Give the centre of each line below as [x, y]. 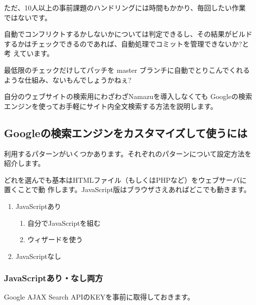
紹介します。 [24, 163]
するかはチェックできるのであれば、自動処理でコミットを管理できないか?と [127, 43]
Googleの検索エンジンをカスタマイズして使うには [126, 132]
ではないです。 [28, 17]
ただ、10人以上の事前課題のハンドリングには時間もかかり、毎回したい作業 [125, 7]
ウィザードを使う [55, 239]
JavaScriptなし [38, 256]
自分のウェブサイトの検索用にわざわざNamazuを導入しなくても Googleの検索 [128, 96]
